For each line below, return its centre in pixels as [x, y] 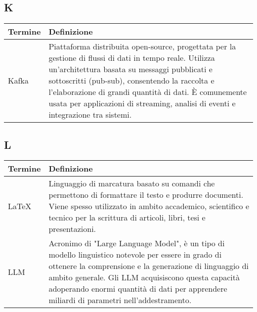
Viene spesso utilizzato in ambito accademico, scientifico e [149, 206]
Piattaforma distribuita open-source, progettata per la [142, 46]
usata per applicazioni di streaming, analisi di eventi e [142, 103]
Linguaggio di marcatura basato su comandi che [132, 183]
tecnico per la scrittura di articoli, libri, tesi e [127, 218]
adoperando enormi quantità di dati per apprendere [138, 289]
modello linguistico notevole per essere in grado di [135, 255]
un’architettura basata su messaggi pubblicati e [130, 69]
